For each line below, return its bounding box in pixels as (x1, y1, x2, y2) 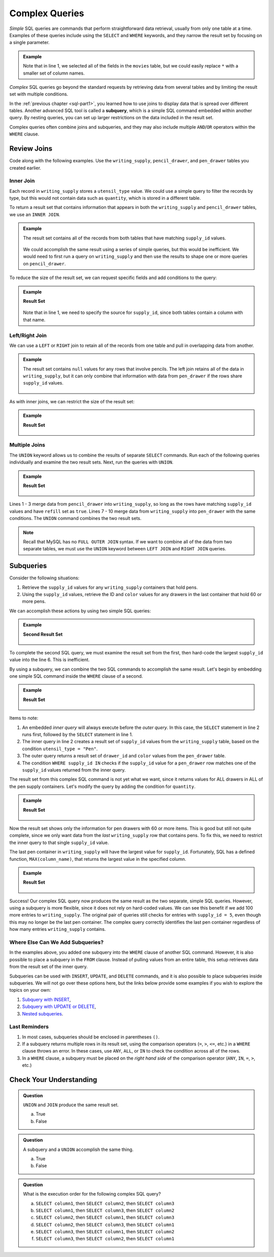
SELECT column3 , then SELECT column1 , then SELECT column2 (36, 1229, 175, 1235)
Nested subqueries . (22, 1010, 63, 1017)
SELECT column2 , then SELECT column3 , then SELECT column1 (36, 1221, 175, 1228)
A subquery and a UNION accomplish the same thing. (23, 1146, 134, 1153)
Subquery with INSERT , (22, 996, 71, 1002)
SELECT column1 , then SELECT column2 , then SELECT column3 (36, 1200, 175, 1206)
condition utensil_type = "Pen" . (22, 746, 98, 752)
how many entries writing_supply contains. (9, 926, 106, 932)
